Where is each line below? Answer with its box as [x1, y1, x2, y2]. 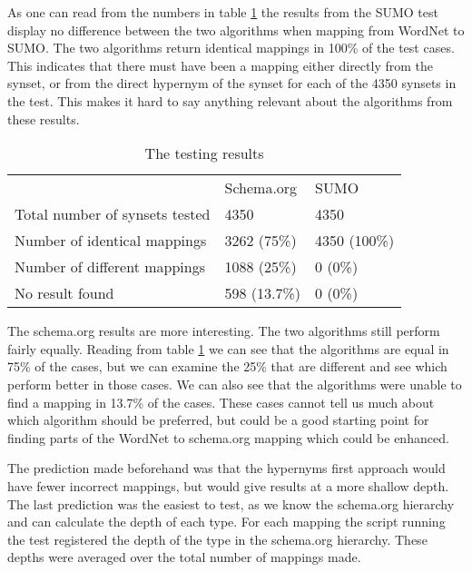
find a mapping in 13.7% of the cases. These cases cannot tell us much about [7, 392, 435, 411]
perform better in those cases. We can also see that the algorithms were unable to [7, 374, 462, 393]
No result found [15, 282, 114, 304]
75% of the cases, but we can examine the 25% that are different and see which [7, 357, 447, 376]
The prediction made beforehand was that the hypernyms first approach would [7, 459, 446, 478]
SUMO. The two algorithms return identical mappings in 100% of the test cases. [7, 38, 455, 57]
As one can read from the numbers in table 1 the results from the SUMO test [7, 3, 438, 21]
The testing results [144, 143, 264, 164]
